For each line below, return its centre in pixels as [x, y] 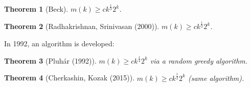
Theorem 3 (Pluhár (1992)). [50, 60]
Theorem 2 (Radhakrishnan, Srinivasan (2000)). [82, 26]
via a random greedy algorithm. [199, 60]
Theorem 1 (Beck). [36, 9]
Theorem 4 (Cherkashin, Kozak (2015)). [70, 78]
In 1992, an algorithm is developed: [59, 43]
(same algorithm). [216, 78]
